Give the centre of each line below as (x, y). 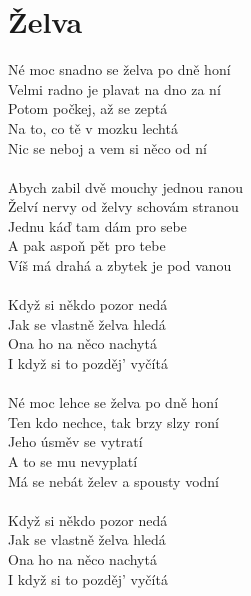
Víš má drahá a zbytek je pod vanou (120, 265)
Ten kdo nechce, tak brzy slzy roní (113, 421)
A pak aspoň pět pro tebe (87, 245)
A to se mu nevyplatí (73, 461)
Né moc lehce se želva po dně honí (113, 402)
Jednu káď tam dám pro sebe (97, 225)
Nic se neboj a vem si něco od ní (107, 147)
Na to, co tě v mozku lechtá (93, 127)
